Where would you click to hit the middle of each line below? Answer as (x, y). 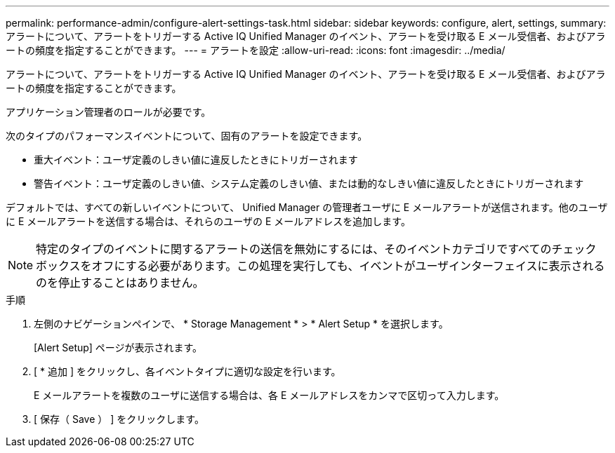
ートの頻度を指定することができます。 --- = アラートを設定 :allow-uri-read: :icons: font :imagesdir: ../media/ (256, 50)
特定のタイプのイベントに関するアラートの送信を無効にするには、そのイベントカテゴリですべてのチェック (316, 249)
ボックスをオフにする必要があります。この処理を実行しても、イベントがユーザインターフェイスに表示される (320, 266)
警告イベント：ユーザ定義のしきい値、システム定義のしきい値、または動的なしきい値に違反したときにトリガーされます (309, 183)
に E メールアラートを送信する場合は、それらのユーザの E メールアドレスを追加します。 (208, 221)
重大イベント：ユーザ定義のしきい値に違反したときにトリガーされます (196, 160)
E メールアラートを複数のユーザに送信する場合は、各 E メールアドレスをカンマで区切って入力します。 (269, 395)
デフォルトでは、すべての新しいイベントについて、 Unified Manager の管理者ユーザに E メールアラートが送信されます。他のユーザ (307, 207)
